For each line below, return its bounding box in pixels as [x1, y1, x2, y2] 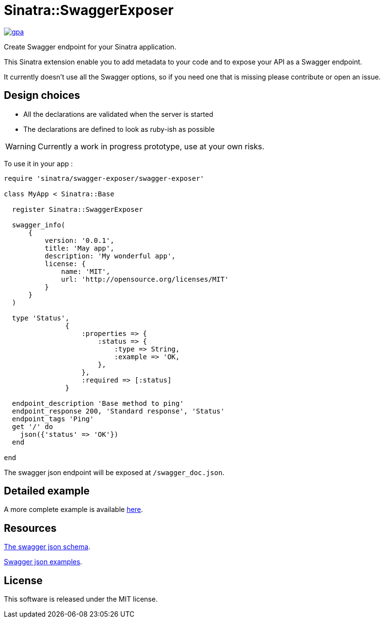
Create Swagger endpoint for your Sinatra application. [4, 42, 176, 51]
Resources [4, 522, 57, 534]
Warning [5, 141, 36, 151]
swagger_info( [12, 221, 65, 229]
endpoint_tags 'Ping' [12, 415, 94, 423]
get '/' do [12, 422, 53, 431]
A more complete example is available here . [4, 505, 143, 514]
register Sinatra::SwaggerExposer [12, 205, 143, 213]
